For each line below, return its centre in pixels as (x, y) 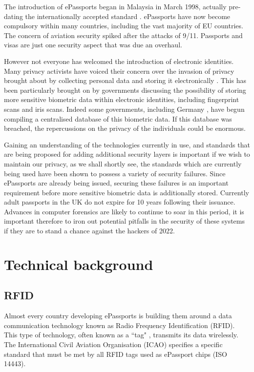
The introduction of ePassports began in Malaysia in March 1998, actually (115, 6)
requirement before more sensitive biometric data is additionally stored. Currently (127, 192)
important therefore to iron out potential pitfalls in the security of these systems (124, 221)
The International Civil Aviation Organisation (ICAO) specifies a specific (113, 344)
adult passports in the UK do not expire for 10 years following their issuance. (120, 202)
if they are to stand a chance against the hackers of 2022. (89, 231)
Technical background (79, 264)
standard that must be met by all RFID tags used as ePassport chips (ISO (116, 354)
